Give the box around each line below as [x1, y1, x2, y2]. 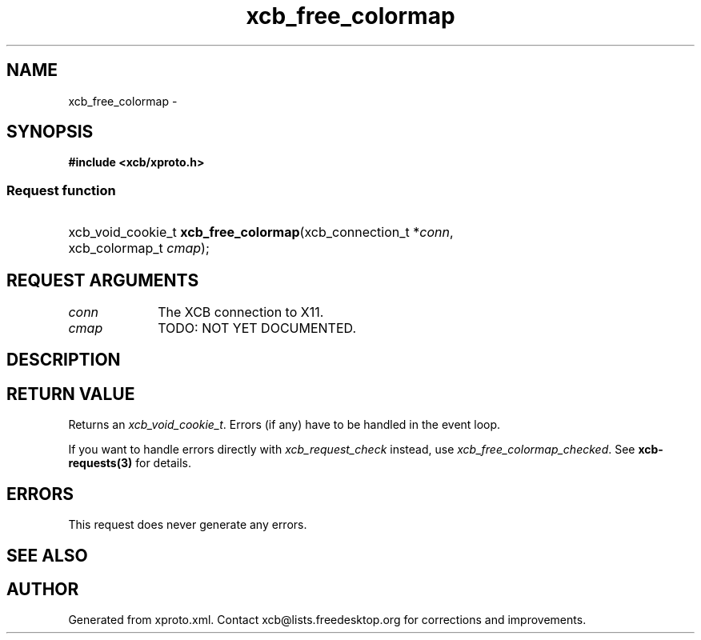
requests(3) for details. [68, 456, 192, 470]
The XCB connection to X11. [158, 304, 324, 321]
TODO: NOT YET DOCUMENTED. [158, 320, 357, 337]
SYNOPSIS [6, 122, 94, 142]
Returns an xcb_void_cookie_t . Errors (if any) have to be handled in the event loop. [68, 418, 501, 432]
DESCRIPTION [6, 350, 121, 370]
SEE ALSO [6, 545, 88, 566]
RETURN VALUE [6, 383, 135, 404]
